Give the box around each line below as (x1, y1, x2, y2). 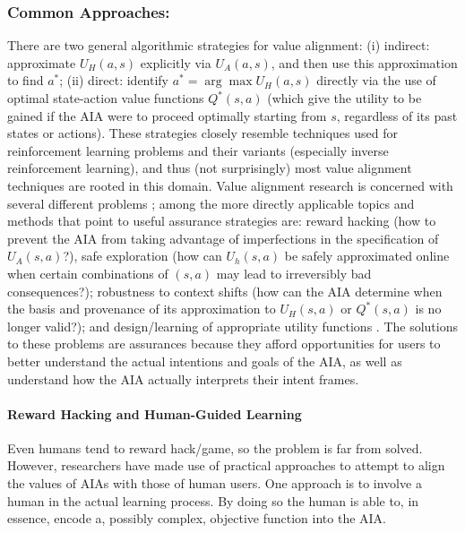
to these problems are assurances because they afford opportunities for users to (7, 334, 441, 353)
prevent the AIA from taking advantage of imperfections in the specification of (7, 228, 439, 247)
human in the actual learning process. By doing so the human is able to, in (7, 491, 419, 510)
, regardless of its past (336, 106, 458, 125)
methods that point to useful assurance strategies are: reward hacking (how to (7, 211, 436, 230)
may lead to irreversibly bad (216, 263, 372, 282)
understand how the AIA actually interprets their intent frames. (7, 369, 359, 388)
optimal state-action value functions (7, 89, 204, 107)
